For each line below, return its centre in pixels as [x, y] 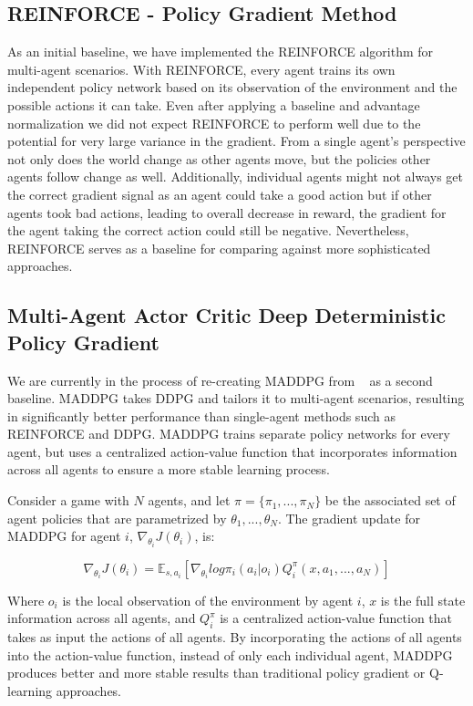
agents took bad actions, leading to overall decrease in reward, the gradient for [227, 212]
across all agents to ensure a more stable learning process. [169, 469]
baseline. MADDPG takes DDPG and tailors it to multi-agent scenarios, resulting [236, 398]
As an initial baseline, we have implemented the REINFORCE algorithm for [221, 52]
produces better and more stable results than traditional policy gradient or [216, 673]
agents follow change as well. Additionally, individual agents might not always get [236, 176]
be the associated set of [390, 500]
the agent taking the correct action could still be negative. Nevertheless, [208, 230]
